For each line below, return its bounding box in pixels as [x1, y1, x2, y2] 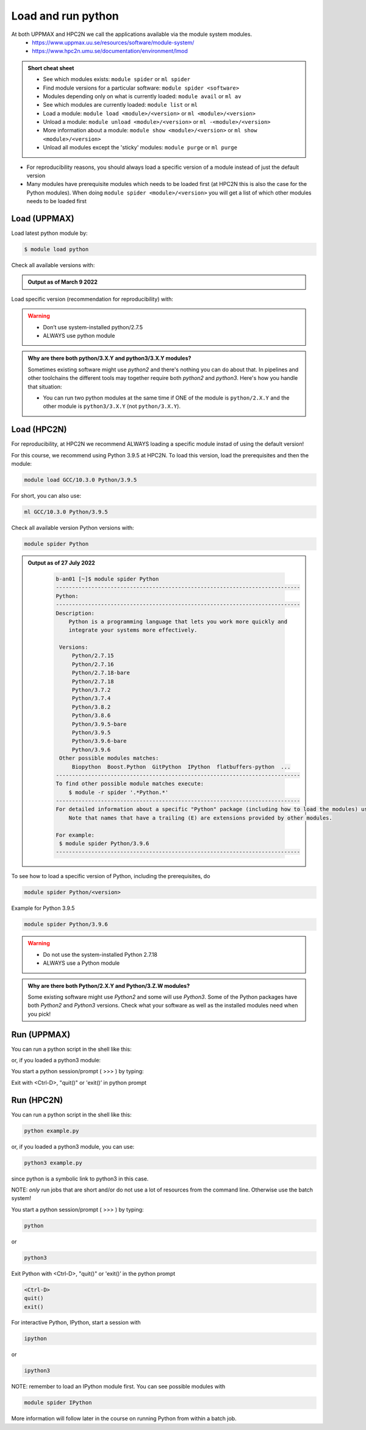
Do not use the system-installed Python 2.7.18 [43, 951, 158, 958]
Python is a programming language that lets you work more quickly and [68, 618, 288, 625]
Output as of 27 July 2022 [27, 559, 96, 567]
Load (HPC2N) [11, 424, 67, 435]
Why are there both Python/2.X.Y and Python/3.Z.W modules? [27, 982, 190, 989]
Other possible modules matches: [59, 755, 159, 762]
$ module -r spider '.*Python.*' [68, 788, 169, 796]
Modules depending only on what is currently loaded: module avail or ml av [43, 92, 242, 100]
